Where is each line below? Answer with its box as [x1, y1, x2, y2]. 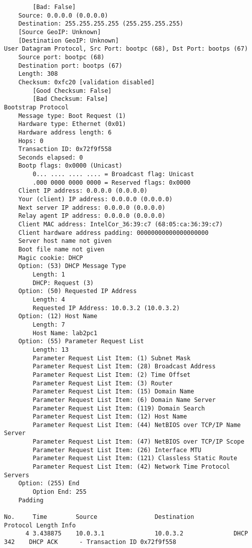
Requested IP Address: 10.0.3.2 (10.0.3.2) [33, 304, 180, 312]
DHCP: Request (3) [33, 279, 94, 287]
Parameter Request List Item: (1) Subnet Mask [33, 354, 191, 362]
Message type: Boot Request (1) [18, 112, 126, 119]
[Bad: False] [33, 4, 76, 11]
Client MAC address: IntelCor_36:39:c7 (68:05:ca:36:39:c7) [18, 221, 223, 228]
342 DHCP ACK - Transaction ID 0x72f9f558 [4, 538, 176, 545]
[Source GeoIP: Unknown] [18, 28, 101, 36]
